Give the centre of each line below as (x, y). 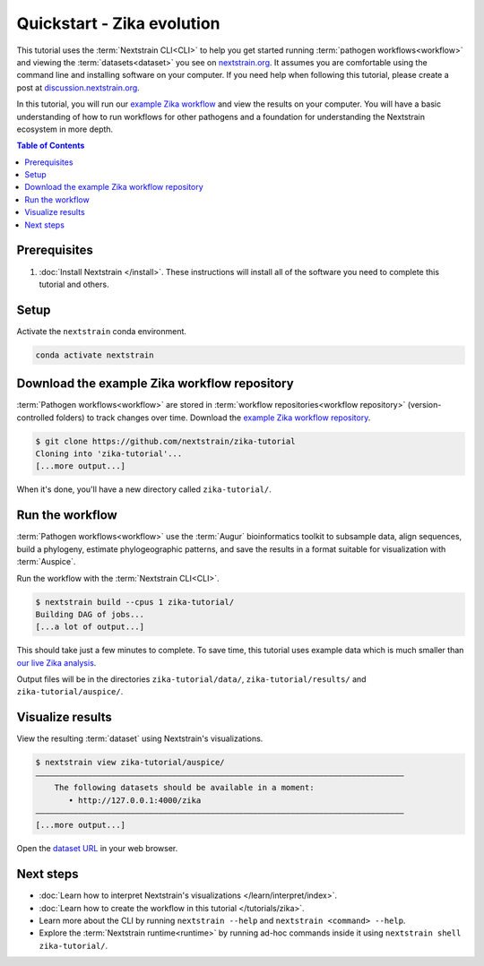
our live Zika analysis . (56, 662)
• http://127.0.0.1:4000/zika (135, 800)
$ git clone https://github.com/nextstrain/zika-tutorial (165, 441)
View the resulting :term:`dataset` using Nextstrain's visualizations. (140, 738)
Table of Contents (51, 146)
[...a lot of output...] (90, 627)
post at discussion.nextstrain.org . (78, 87)
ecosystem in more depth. (65, 129)
